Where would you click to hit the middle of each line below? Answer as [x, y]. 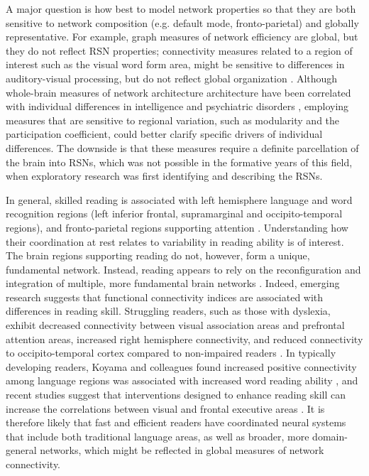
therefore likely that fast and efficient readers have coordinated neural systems [176, 422]
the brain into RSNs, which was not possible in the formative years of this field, [179, 162]
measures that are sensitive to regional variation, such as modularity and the [173, 120]
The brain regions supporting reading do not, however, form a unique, [158, 255]
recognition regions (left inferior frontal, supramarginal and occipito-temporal [174, 213]
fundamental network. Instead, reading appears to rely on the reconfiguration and [183, 269]
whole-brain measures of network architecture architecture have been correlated [178, 92]
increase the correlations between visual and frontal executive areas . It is [165, 408]
